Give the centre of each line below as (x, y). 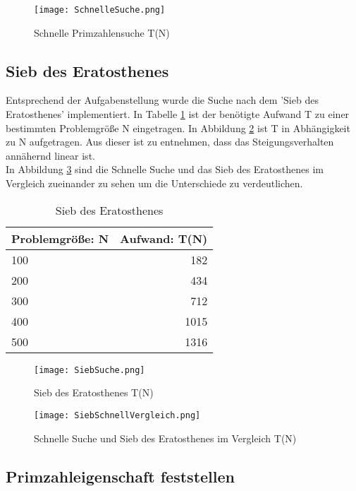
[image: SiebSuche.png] (90, 370)
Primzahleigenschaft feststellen (120, 476)
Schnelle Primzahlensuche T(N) (102, 32)
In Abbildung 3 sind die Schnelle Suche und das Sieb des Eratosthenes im (165, 169)
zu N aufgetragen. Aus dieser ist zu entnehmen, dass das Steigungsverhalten (170, 142)
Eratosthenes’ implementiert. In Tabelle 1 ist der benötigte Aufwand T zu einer (178, 114)
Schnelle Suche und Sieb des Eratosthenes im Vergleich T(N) (165, 438)
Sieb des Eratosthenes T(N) (94, 392)
